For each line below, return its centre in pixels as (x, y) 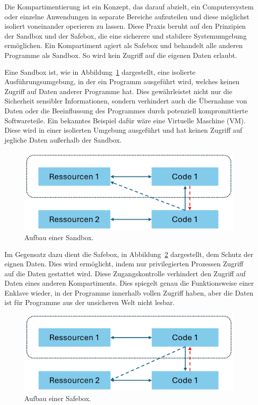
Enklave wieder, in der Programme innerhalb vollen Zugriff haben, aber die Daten (129, 292)
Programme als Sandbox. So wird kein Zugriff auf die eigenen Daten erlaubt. (121, 55)
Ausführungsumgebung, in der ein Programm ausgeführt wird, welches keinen (122, 81)
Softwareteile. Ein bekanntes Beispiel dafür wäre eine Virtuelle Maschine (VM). (125, 120)
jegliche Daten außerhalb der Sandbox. (63, 139)
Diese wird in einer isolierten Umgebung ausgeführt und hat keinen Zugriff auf (124, 130)
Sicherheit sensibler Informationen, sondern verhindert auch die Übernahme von (126, 101)
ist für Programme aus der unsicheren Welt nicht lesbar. (90, 302)
